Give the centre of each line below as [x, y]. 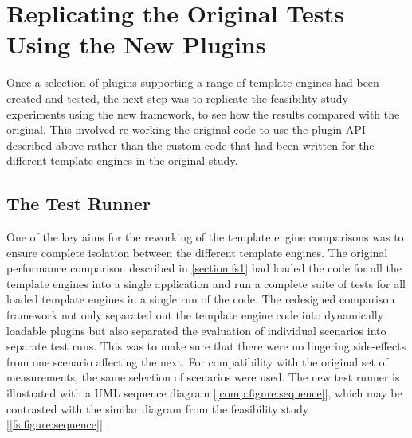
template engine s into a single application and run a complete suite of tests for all [206, 283]
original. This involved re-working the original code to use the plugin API [186, 129]
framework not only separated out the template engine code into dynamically [195, 315]
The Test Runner [78, 203]
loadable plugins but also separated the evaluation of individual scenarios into [196, 330]
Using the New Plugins [136, 44]
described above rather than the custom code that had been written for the [190, 145]
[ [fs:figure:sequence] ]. [56, 424]
